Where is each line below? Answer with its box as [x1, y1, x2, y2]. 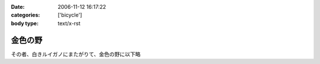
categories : [11, 12, 40, 19]
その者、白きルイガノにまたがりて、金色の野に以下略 [11, 50, 141, 58]
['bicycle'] [57, 12, 82, 19]
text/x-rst [57, 19, 81, 26]
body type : [11, 19, 39, 26]
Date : [11, 4, 25, 10]
